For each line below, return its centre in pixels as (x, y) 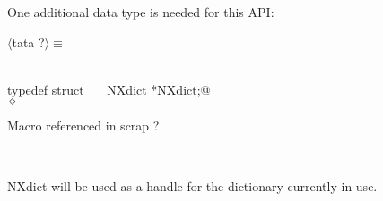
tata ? (28, 42)
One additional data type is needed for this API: (141, 12)
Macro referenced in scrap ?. (85, 126)
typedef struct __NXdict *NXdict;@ (109, 89)
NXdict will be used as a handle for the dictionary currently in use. (192, 185)
